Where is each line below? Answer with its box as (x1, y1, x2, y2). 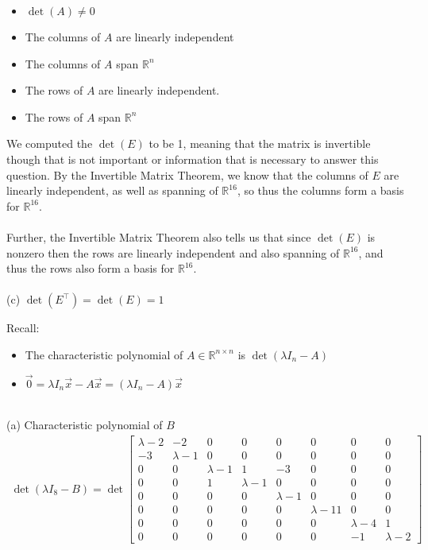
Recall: (6, 320, 40, 336)
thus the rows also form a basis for (6, 260, 175, 277)
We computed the (6, 135, 93, 152)
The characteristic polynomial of (25, 346, 183, 362)
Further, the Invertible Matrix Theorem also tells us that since (6, 228, 311, 245)
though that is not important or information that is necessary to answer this (6, 150, 379, 167)
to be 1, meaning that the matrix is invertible (148, 135, 371, 152)
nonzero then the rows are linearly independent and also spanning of (6, 244, 340, 261)
